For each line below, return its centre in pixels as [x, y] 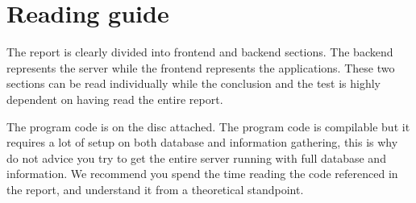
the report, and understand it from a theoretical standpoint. [155, 189]
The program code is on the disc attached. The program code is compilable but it [208, 126]
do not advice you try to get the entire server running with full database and [196, 157]
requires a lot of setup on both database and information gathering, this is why [202, 142]
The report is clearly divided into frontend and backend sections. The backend [200, 52]
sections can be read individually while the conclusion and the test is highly [194, 83]
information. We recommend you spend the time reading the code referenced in [202, 174]
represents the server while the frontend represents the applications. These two [201, 67]
